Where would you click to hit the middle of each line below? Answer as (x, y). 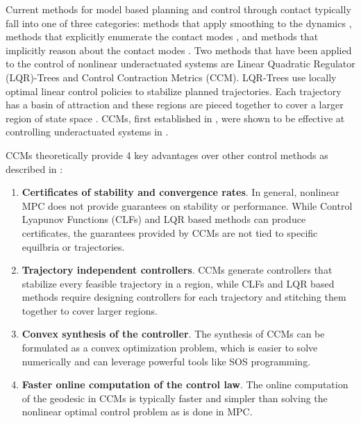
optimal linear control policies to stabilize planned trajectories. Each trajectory (174, 91)
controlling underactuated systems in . (87, 132)
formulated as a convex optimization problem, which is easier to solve (170, 348)
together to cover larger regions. (90, 310)
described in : (34, 168)
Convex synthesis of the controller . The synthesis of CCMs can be (173, 334)
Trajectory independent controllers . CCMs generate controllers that (177, 270)
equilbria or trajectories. (73, 246)
